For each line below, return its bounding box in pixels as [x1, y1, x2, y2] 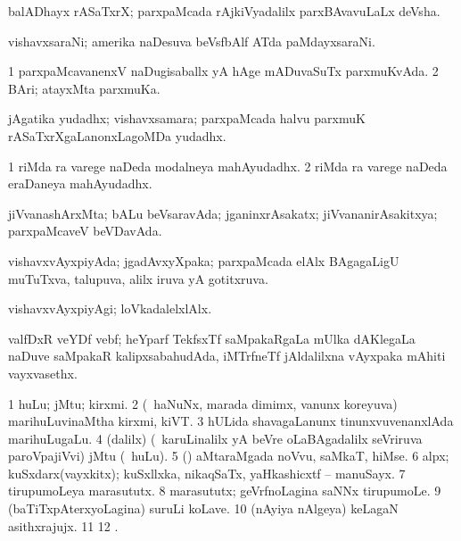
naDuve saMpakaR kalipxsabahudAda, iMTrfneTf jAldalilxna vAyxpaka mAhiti [8, 346, 446, 365]
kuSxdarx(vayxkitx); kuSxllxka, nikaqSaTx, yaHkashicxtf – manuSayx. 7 [8, 463, 406, 482]
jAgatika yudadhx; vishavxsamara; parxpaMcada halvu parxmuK [8, 109, 366, 128]
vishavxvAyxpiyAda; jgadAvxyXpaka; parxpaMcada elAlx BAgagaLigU [8, 251, 399, 270]
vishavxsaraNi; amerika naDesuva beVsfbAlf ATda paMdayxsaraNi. [8, 31, 375, 50]
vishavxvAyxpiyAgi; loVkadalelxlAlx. [8, 299, 212, 318]
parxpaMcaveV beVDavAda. [8, 221, 162, 240]
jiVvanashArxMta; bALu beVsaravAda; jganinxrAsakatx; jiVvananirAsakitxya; [8, 204, 438, 222]
